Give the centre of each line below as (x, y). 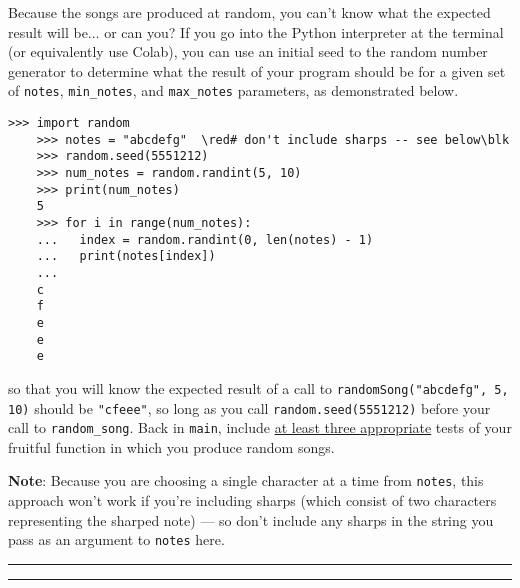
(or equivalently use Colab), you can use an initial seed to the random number (248, 51)
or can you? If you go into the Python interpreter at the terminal (304, 31)
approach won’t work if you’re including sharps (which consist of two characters (252, 500)
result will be (48, 31)
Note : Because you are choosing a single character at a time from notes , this (246, 480)
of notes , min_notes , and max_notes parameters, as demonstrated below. (233, 90)
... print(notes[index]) (126, 256)
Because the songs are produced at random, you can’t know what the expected (249, 12)
